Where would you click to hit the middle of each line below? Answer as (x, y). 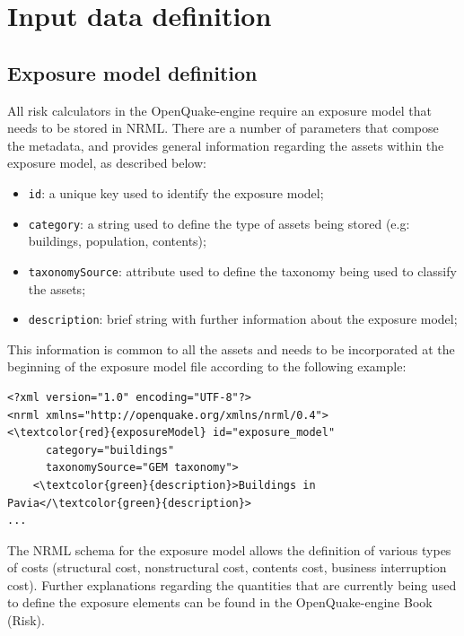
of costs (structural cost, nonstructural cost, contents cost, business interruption (227, 567)
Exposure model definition (132, 72)
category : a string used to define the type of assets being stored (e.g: (219, 223)
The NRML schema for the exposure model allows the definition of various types (229, 549)
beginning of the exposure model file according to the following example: (207, 366)
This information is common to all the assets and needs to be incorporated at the (231, 348)
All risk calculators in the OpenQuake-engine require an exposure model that (219, 110)
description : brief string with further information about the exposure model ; (243, 319)
